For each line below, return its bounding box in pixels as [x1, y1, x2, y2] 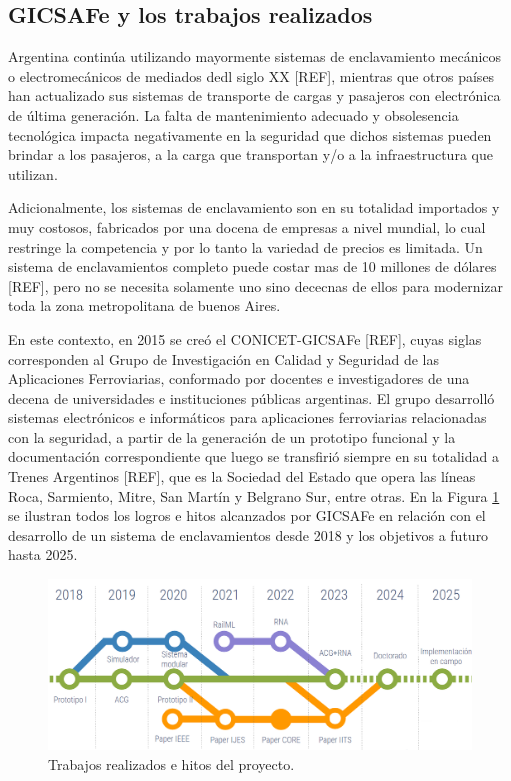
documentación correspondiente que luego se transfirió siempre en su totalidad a [8, 446, 499, 467]
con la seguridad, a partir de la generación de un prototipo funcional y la [8, 426, 456, 447]
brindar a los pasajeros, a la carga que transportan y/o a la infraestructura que [8, 144, 493, 165]
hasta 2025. [8, 544, 78, 565]
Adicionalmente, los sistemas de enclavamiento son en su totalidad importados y [8, 197, 500, 218]
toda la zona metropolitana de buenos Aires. [8, 295, 281, 316]
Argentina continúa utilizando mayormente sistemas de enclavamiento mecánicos [8, 46, 502, 67]
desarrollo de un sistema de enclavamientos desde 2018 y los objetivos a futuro [8, 524, 489, 545]
